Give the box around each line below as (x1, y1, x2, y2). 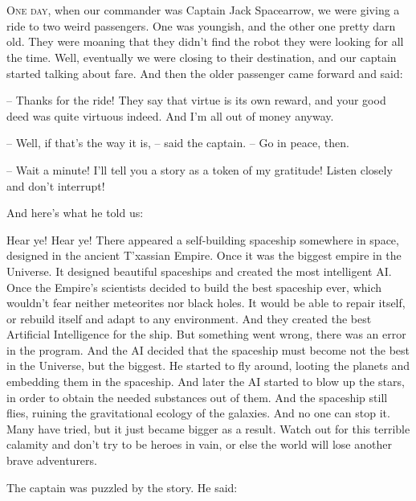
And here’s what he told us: (6, 204, 144, 221)
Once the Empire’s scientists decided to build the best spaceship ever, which (6, 278, 382, 295)
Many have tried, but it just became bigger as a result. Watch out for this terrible (6, 420, 410, 437)
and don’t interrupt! (6, 177, 105, 194)
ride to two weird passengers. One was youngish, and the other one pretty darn (6, 17, 396, 34)
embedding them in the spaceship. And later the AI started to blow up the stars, (6, 373, 405, 390)
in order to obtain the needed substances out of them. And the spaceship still (6, 388, 388, 405)
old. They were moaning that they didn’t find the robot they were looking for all (6, 33, 404, 50)
